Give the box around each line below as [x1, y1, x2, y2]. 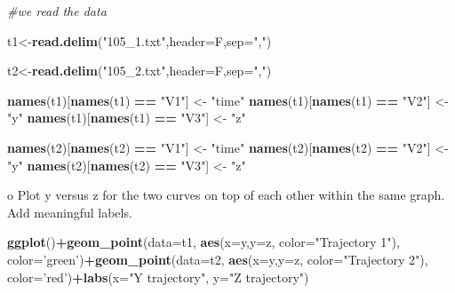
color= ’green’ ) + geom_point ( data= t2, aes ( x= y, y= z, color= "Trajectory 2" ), [7, 249, 428, 268]
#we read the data [7, 2, 107, 20]
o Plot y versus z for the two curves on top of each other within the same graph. [7, 186, 445, 204]
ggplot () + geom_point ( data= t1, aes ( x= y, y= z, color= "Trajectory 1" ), [7, 233, 400, 251]
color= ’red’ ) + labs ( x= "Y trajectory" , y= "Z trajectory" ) [7, 267, 309, 286]
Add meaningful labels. [7, 202, 132, 221]
